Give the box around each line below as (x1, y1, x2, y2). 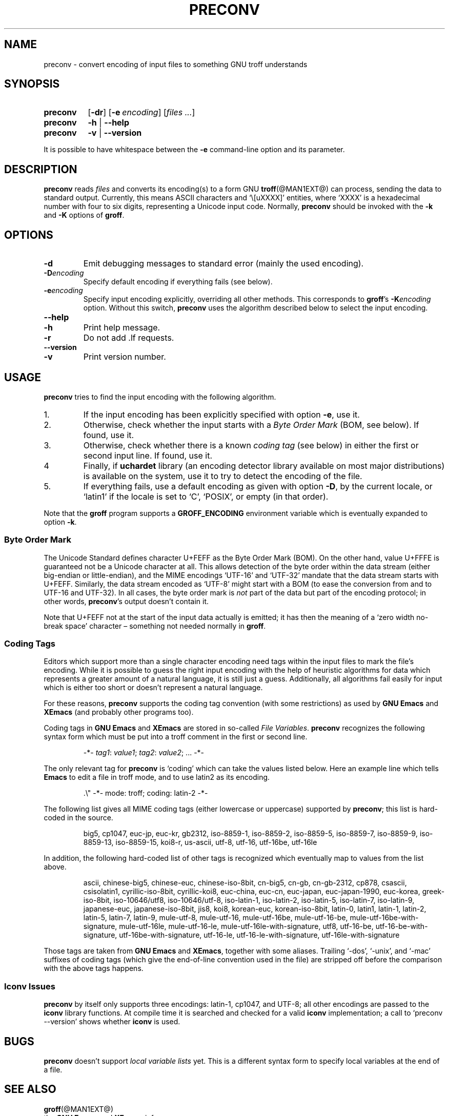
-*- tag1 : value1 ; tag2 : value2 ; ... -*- (83, 748, 205, 757)
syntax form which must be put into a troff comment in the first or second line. (44, 732, 308, 741)
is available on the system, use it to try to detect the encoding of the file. (83, 470, 362, 481)
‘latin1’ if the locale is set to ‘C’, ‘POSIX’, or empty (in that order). (83, 491, 329, 502)
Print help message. (83, 322, 160, 333)
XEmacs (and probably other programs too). (44, 708, 194, 717)
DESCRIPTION (4, 162, 77, 176)
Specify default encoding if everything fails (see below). (83, 277, 273, 286)
